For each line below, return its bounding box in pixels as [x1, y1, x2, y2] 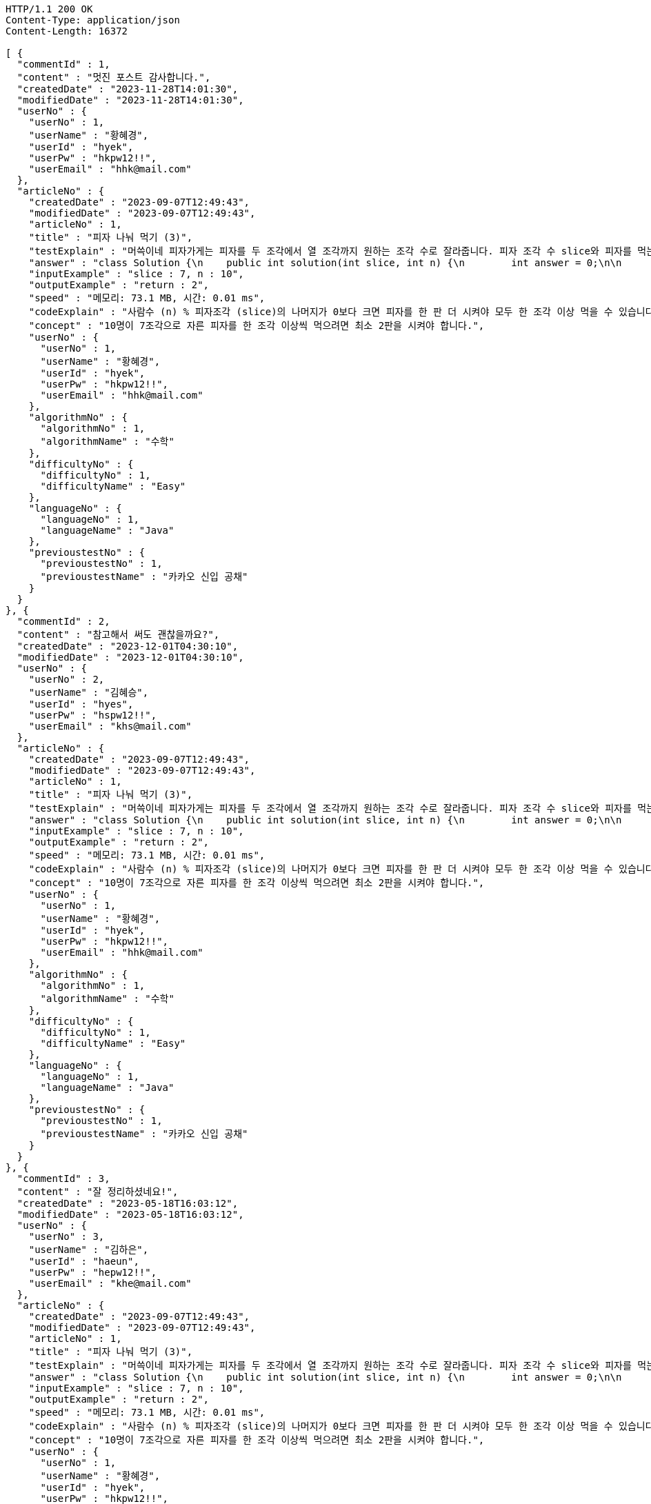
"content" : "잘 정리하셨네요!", [17, 1186, 179, 1197]
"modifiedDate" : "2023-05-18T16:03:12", [17, 1209, 244, 1220]
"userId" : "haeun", [28, 1256, 139, 1267]
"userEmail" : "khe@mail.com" [28, 1278, 192, 1289]
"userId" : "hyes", [28, 699, 134, 710]
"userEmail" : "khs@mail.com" [28, 721, 192, 732]
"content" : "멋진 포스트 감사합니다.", [17, 72, 211, 83]
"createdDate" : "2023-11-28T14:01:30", [17, 83, 239, 94]
